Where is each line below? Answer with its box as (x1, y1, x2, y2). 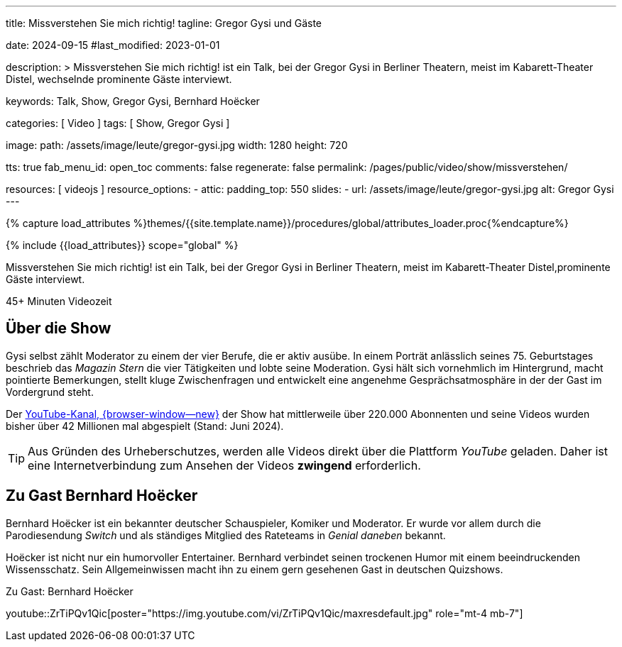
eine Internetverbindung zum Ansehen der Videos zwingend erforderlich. (28, 458, 421, 472)
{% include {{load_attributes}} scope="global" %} (6, 239, 239, 251)
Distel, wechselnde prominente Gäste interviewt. (6, 73, 232, 85)
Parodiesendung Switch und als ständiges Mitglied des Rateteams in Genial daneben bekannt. (6, 529, 446, 541)
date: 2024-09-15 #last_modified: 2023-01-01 (6, 39, 220, 51)
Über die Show (6, 319, 111, 338)
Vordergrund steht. (6, 385, 94, 398)
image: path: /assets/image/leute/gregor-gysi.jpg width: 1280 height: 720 (6, 139, 348, 151)
